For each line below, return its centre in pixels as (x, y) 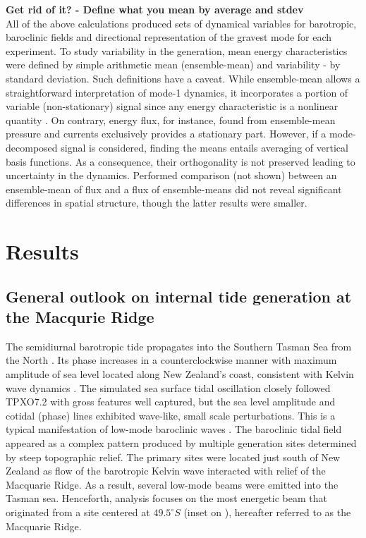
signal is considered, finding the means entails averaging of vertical (205, 147)
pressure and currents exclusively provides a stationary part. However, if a (166, 134)
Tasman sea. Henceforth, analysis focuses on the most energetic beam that (166, 498)
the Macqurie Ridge (80, 317)
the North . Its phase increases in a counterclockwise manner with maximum (171, 360)
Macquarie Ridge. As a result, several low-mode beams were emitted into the (172, 484)
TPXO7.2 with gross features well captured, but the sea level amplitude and (171, 402)
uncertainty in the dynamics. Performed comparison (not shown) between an (171, 175)
